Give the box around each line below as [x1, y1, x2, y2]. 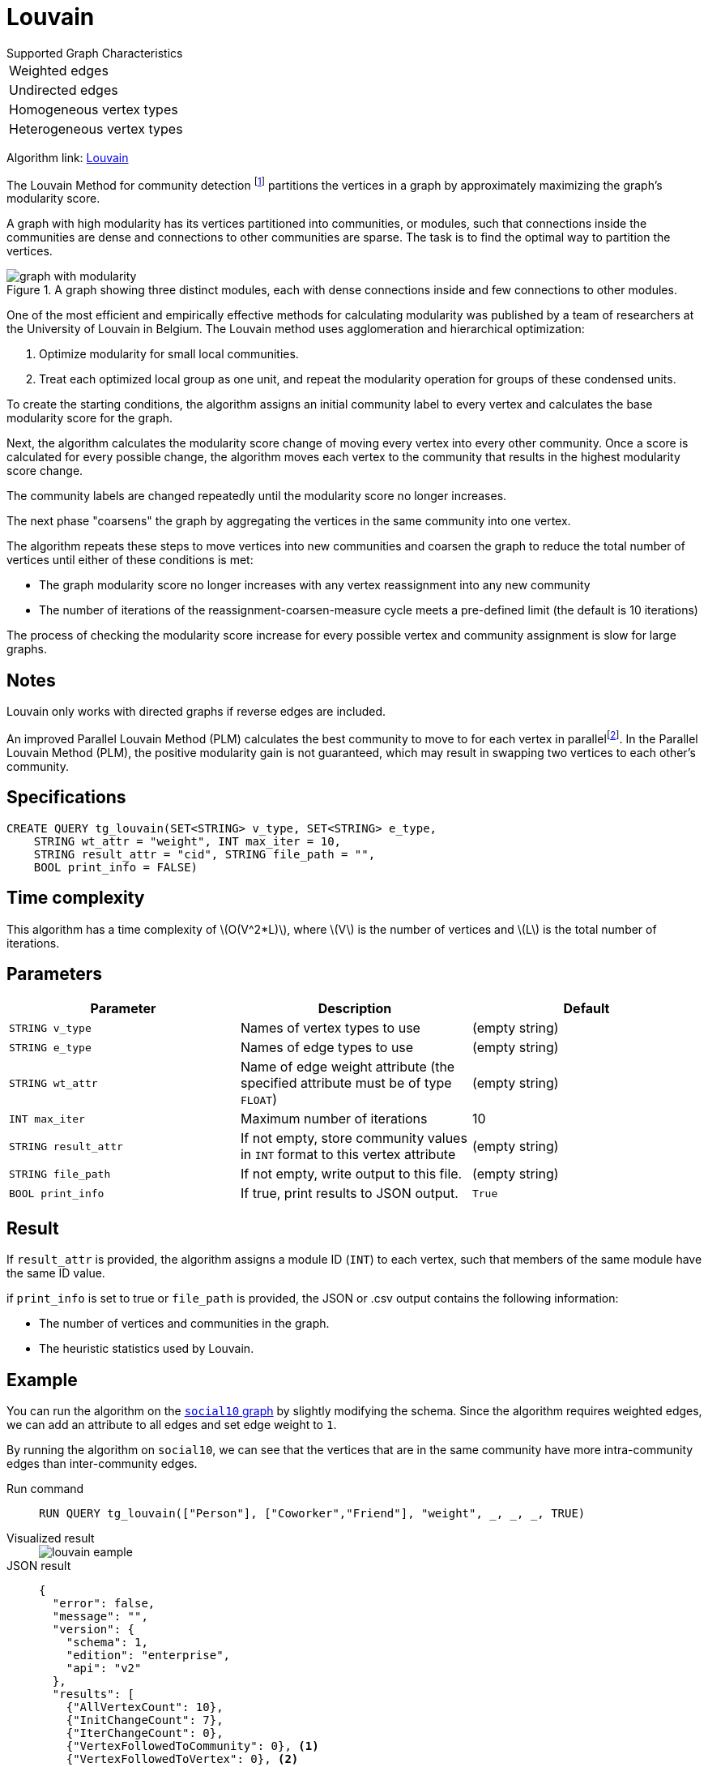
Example [6, 1369, 78, 1390]
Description [318, 1000, 392, 1017]
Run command [6, 1482, 84, 1496]
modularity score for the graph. [6, 411, 173, 426]
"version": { [52, 1623, 135, 1637]
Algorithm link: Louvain [6, 150, 129, 165]
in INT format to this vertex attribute [240, 1146, 456, 1163]
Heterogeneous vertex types [9, 120, 183, 137]
